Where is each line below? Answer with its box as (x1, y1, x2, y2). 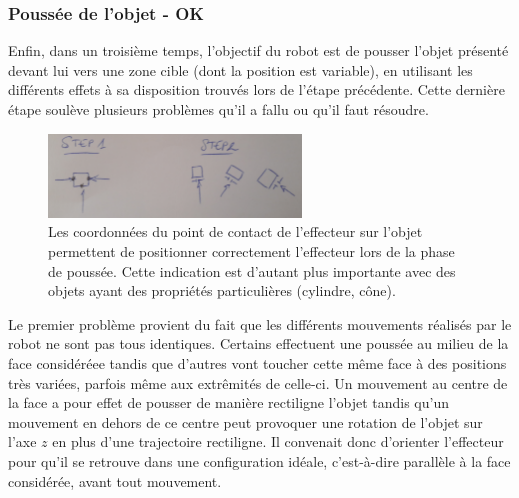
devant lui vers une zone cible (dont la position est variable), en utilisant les (8, 59, 473, 80)
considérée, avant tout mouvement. (8, 470, 222, 491)
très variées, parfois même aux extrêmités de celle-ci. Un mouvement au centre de (8, 372, 508, 393)
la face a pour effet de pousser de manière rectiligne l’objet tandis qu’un (8, 392, 449, 413)
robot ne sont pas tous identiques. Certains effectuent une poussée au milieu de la (8, 333, 509, 354)
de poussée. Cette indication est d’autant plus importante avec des (48, 260, 456, 281)
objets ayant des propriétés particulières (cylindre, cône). (48, 280, 396, 301)
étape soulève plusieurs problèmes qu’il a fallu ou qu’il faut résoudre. (8, 99, 429, 119)
